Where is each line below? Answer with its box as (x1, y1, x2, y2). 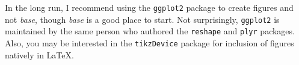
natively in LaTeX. (5, 48, 74, 61)
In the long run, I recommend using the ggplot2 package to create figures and (5, 1, 294, 13)
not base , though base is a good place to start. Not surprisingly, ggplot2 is (5, 13, 280, 25)
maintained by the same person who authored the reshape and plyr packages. (5, 25, 295, 37)
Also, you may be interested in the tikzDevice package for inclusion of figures (5, 36, 294, 49)
